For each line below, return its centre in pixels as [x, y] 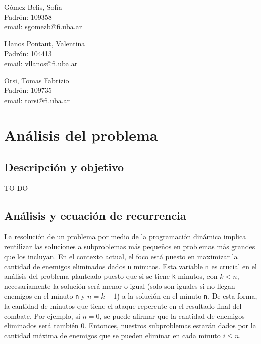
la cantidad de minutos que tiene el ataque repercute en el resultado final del [123, 306]
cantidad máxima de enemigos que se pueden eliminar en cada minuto [112, 335]
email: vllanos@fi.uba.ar [41, 63]
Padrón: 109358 [28, 16]
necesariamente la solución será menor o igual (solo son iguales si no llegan [120, 286]
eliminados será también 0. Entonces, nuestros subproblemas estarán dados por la [130, 326]
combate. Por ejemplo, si [42, 315]
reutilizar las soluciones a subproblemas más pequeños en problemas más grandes [130, 246]
